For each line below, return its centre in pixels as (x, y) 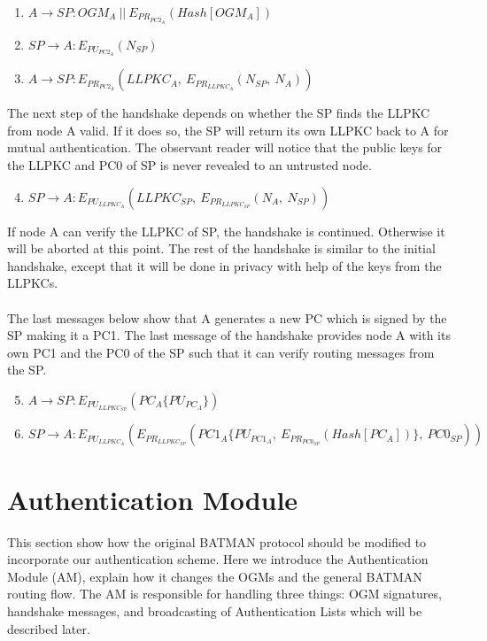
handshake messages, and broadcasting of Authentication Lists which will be (215, 610)
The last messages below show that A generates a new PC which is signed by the (227, 317)
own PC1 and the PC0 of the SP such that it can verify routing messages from (221, 352)
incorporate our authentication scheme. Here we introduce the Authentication (218, 559)
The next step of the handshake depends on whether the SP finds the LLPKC (219, 113)
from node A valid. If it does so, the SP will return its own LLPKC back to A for (228, 130)
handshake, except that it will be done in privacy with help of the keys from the (224, 265)
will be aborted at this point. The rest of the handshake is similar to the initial (221, 248)
